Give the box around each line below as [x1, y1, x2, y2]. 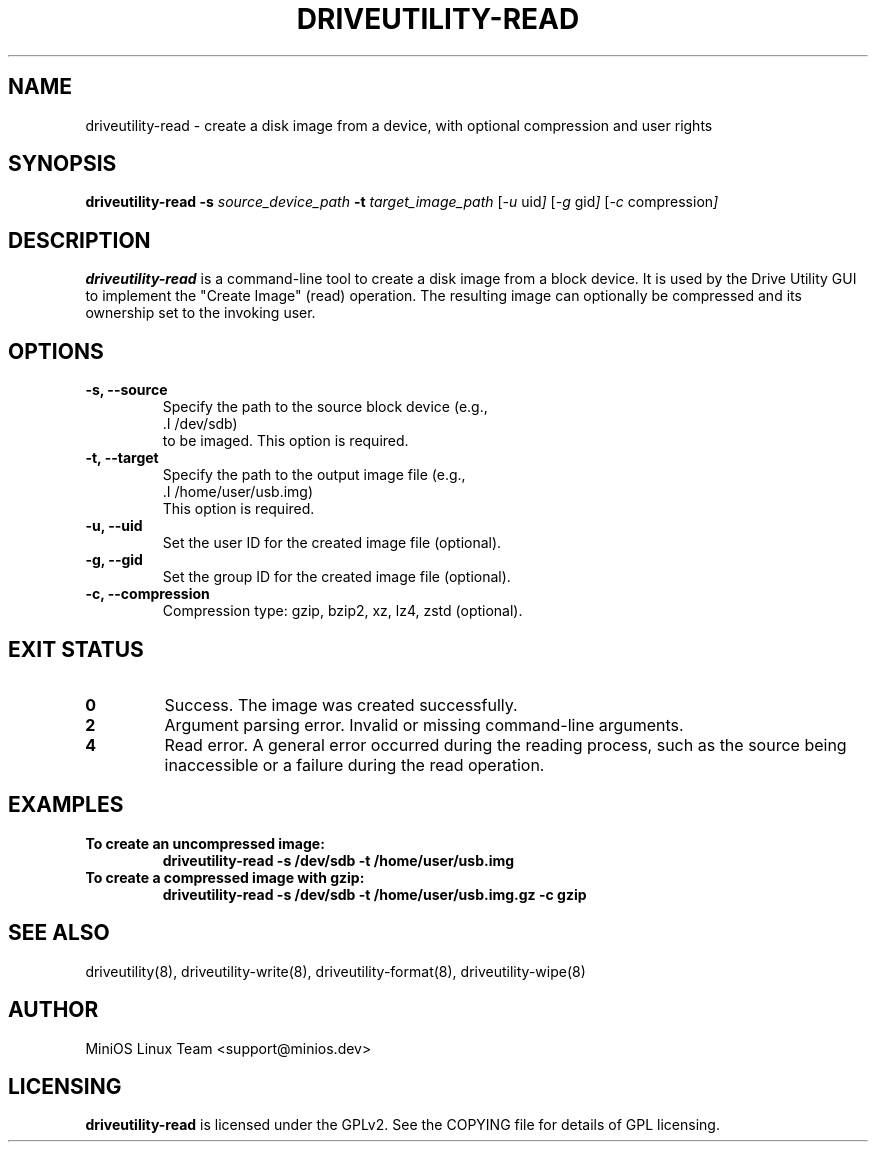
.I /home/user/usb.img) [162, 483, 314, 501]
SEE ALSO [8, 920, 110, 946]
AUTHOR [8, 997, 99, 1023]
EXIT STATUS [8, 636, 144, 662]
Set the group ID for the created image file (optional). [162, 568, 511, 586]
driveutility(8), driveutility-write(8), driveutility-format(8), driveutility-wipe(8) [85, 962, 586, 980]
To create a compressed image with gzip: [85, 868, 365, 886]
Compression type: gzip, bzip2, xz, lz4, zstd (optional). [162, 602, 523, 620]
